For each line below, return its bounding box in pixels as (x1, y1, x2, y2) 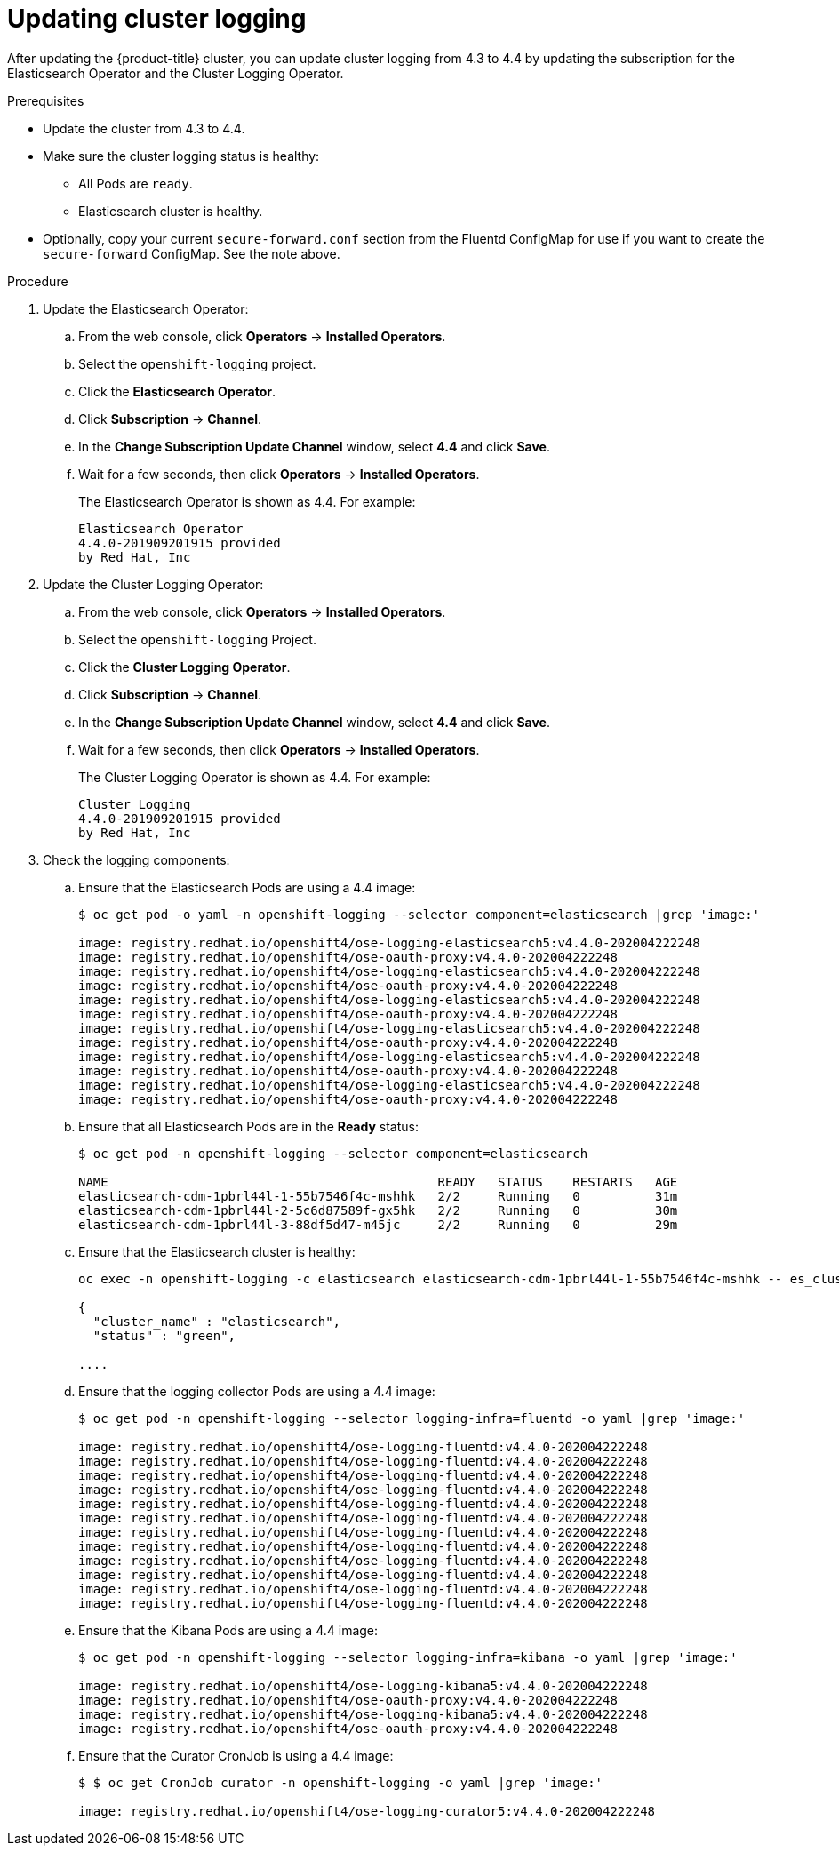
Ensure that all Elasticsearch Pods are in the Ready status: (78, 1118, 419, 1134)
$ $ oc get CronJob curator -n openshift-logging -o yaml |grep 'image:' (78, 1775, 603, 1790)
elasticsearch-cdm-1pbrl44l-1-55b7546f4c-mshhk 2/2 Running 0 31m (78, 1188, 678, 1203)
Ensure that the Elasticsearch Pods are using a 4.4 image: (78, 879, 416, 895)
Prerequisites (7, 92, 84, 108)
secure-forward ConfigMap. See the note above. (43, 245, 340, 261)
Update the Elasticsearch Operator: (43, 300, 249, 316)
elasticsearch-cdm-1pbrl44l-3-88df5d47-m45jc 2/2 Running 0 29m (78, 1217, 678, 1232)
